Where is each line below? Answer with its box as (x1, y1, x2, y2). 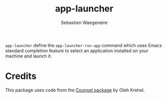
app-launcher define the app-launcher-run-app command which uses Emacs (5, 42, 162, 48)
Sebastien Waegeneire (61, 19, 108, 25)
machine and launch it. (5, 53, 52, 59)
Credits (5, 70, 37, 82)
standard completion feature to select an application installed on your (5, 47, 149, 53)
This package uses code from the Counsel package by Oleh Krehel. (5, 87, 145, 93)
